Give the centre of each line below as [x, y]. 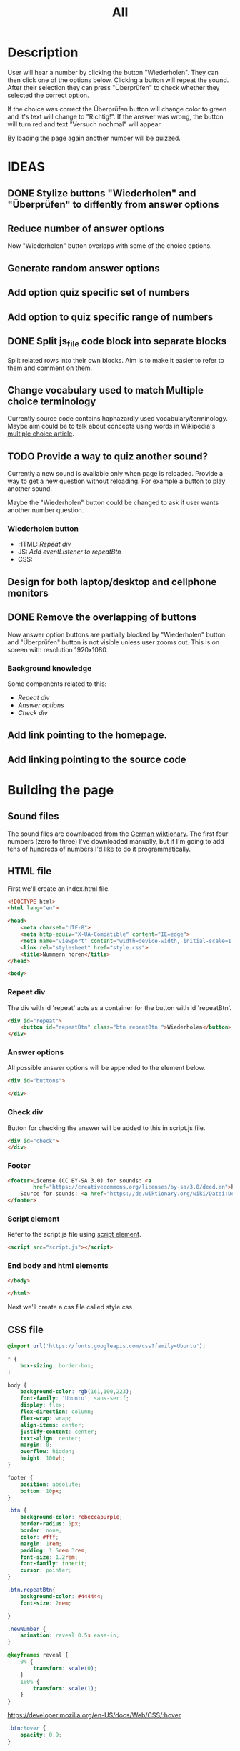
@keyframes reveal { [38, 1655]
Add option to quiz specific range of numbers [110, 317]
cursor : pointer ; [46, 1570]
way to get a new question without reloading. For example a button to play [116, 481]
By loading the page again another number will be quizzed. [94, 138]
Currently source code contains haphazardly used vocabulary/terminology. [118, 419]
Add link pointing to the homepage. [87, 735]
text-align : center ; [51, 1438]
